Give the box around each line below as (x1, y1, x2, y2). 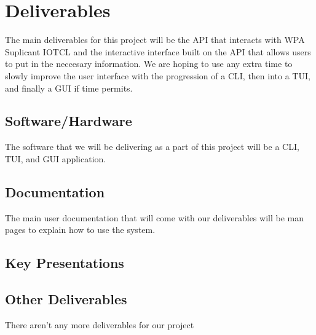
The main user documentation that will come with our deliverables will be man (5, 211, 304, 224)
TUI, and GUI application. (5, 152, 106, 165)
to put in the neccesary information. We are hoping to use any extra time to (5, 57, 293, 70)
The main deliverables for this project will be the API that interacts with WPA (5, 33, 305, 46)
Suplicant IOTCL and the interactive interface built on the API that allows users (5, 45, 311, 58)
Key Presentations (5, 253, 124, 272)
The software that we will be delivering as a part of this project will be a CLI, (5, 140, 299, 153)
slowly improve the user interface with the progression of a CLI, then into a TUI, (5, 69, 310, 82)
